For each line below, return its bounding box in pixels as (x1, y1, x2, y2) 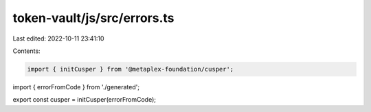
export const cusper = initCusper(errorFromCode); (12, 96, 156, 104)
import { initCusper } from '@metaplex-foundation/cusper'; (27, 65, 234, 73)
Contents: (12, 47, 41, 55)
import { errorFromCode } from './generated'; (12, 82, 140, 91)
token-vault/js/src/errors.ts (12, 10, 175, 25)
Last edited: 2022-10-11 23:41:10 (12, 34, 104, 43)
